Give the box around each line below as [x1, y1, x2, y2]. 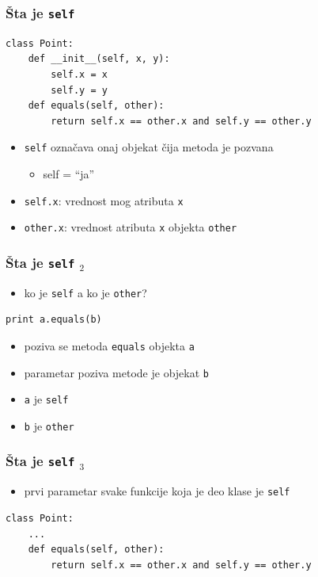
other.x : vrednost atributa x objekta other [24, 219, 237, 235]
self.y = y [51, 84, 108, 96]
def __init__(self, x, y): [28, 53, 170, 65]
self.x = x [51, 68, 108, 80]
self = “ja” [43, 166, 95, 182]
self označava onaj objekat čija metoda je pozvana [24, 139, 274, 155]
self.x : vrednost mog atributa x [24, 192, 184, 208]
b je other [24, 417, 74, 434]
